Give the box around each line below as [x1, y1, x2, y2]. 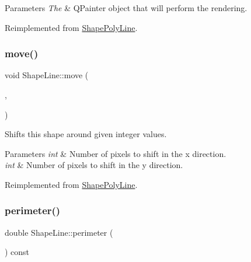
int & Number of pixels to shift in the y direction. [5, 159, 183, 171]
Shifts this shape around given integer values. [5, 128, 167, 140]
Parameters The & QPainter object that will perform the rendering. [5, 2, 247, 13]
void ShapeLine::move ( [5, 69, 89, 81]
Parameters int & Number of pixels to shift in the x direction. [5, 147, 226, 159]
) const [5, 246, 30, 258]
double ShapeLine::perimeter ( [5, 226, 113, 238]
